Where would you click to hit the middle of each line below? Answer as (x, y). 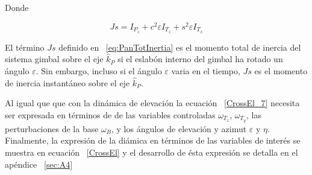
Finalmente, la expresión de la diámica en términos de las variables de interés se (153, 140)
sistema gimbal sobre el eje (54, 59)
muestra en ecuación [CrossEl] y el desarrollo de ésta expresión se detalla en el (151, 152)
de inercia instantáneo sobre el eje (67, 82)
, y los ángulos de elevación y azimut (179, 128)
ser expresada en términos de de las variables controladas (110, 114)
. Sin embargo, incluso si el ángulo (99, 70)
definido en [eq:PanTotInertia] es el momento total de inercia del (180, 47)
